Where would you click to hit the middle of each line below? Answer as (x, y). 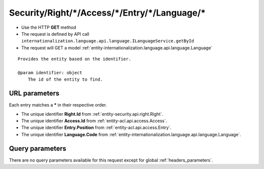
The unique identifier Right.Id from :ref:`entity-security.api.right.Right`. (92, 114)
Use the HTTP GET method (49, 27)
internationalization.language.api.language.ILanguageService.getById (108, 41)
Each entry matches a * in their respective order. (58, 105)
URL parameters (34, 94)
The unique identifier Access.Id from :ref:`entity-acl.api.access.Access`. (94, 121)
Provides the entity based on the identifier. (75, 59)
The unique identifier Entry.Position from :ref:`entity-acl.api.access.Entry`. (96, 127)
